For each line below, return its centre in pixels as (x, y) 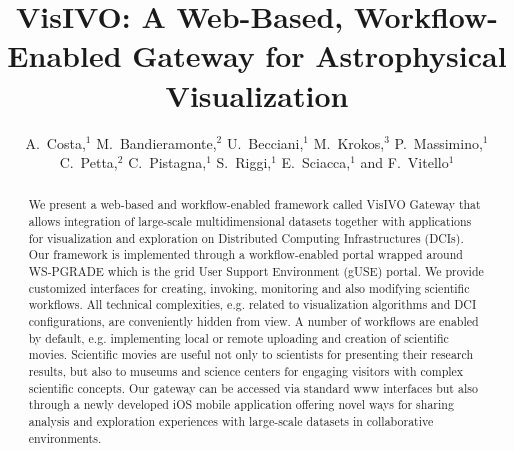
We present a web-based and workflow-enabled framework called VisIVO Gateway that (254, 204)
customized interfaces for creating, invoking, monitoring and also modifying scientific (249, 287)
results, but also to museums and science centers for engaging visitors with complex (246, 371)
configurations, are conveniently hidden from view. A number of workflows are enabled (253, 321)
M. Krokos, (349, 142)
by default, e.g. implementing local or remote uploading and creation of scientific (238, 337)
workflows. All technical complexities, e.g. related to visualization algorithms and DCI (252, 304)
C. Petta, (88, 162)
